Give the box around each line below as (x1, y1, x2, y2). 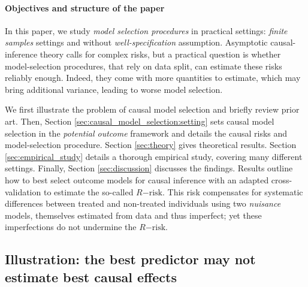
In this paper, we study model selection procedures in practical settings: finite (5, 24, 288, 37)
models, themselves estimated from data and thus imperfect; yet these (5, 209, 262, 221)
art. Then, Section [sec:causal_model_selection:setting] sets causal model (5, 114, 274, 127)
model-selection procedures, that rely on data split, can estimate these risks (5, 59, 282, 72)
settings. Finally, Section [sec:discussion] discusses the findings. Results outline (5, 162, 293, 174)
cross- (271, 173, 292, 186)
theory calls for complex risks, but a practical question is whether (40, 47, 281, 60)
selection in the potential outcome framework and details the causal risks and (5, 126, 288, 139)
